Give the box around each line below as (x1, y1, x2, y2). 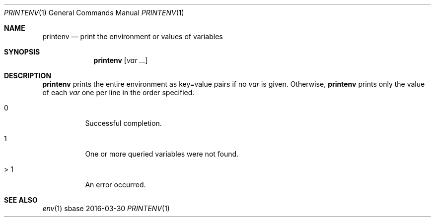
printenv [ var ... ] (93, 56, 148, 64)
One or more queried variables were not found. (85, 150, 239, 158)
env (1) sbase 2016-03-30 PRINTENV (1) (42, 204, 170, 213)
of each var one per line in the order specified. (42, 88, 195, 97)
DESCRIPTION (4, 71, 52, 80)
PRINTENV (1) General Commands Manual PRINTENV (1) (4, 8, 184, 17)
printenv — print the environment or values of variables (42, 32, 223, 41)
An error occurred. (85, 180, 146, 189)
